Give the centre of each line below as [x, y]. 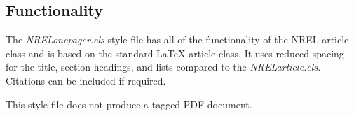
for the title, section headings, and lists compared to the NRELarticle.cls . [163, 67]
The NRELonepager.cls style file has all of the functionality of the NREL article [177, 39]
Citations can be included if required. [86, 80]
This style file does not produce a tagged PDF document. [129, 104]
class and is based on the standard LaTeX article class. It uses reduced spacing [175, 53]
